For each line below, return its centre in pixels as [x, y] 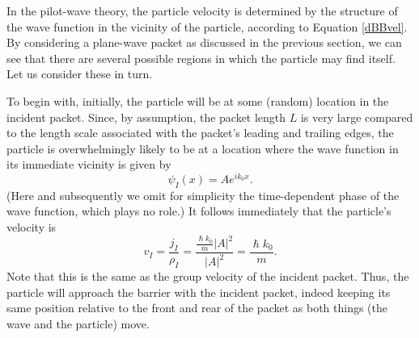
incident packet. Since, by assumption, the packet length [146, 117]
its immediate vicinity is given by [89, 164]
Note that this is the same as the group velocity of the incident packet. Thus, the [208, 276]
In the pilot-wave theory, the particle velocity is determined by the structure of [202, 10]
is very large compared [357, 117]
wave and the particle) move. [78, 324]
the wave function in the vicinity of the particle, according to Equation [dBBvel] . [207, 26]
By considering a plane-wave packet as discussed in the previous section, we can [204, 42]
